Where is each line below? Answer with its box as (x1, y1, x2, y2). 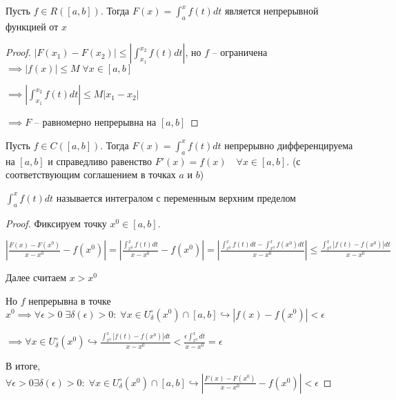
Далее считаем (6, 270, 67, 285)
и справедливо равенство (48, 153, 152, 168)
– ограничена (212, 45, 268, 59)
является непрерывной (224, 3, 319, 17)
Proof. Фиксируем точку (6, 216, 107, 230)
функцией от (6, 19, 59, 33)
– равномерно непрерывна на (34, 115, 157, 129)
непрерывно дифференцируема (224, 137, 353, 152)
